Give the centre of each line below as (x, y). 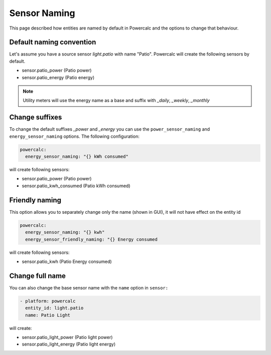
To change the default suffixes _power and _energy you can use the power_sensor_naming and (110, 129)
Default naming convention (53, 42)
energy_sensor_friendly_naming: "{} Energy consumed (91, 239)
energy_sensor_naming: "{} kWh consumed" (77, 157)
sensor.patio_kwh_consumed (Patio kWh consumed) (76, 186)
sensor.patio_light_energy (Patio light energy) (69, 344)
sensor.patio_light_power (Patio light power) (67, 337)
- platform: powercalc (48, 301)
